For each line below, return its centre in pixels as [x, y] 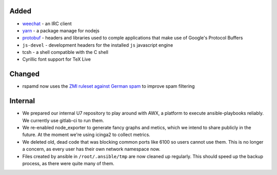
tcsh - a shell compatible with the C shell [65, 52]
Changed [24, 74]
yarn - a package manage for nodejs [61, 30]
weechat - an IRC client [47, 24]
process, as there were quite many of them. [68, 164]
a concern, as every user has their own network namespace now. [91, 149]
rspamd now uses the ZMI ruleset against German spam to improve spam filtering [108, 86]
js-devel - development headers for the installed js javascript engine [98, 45]
